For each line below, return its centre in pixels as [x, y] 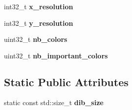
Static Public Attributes [66, 82]
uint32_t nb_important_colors [56, 55]
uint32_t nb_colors [36, 39]
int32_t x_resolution [39, 6]
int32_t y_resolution [39, 23]
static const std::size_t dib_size [54, 102]
